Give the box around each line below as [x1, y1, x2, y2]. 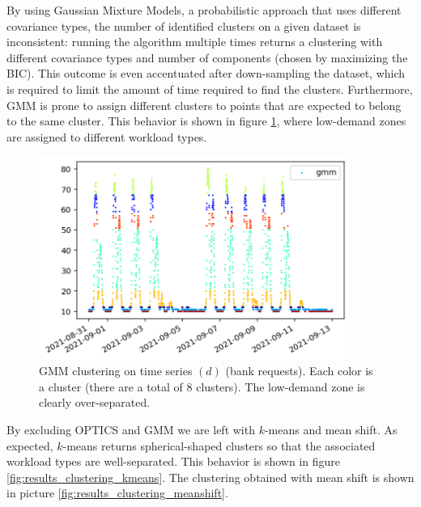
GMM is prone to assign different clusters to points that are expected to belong [6, 96, 402, 113]
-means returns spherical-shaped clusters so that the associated [62, 437, 376, 454]
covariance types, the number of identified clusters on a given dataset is [6, 17, 361, 34]
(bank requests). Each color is [225, 362, 373, 379]
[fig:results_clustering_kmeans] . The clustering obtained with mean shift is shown [6, 468, 415, 485]
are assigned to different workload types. [6, 128, 207, 145]
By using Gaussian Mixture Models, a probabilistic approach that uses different [6, 2, 402, 18]
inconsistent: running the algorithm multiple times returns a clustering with [6, 33, 383, 50]
